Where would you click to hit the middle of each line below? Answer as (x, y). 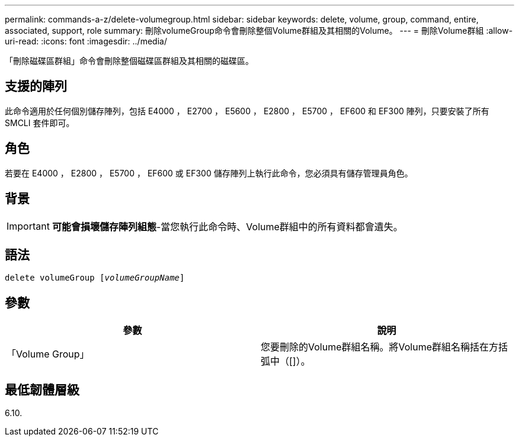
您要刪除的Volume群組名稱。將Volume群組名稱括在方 (380, 347)
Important (28, 226)
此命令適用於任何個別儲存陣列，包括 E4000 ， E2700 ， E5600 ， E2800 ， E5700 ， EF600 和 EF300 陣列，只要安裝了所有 (247, 111)
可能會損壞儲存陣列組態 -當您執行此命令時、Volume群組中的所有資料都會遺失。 (227, 226)
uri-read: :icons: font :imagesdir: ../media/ (86, 41)
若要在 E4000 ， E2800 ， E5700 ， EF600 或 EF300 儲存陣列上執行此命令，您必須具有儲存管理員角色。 (209, 173)
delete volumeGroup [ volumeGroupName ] (95, 278)
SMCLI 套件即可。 (40, 123)
